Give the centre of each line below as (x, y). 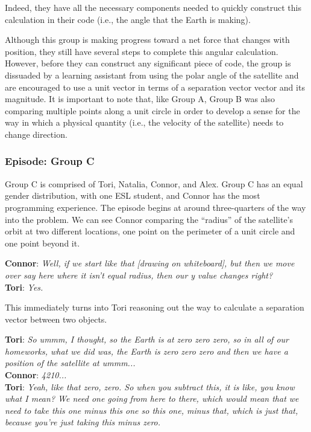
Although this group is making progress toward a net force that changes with (147, 40)
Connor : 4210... (36, 375)
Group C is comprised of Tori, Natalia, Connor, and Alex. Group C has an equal (154, 183)
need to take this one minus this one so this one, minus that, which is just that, (152, 410)
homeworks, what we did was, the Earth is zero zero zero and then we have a (146, 351)
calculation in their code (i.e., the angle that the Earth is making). (128, 19)
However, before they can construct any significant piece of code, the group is (148, 63)
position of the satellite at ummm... (70, 363)
